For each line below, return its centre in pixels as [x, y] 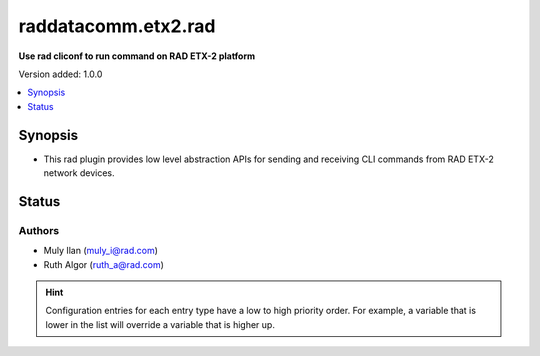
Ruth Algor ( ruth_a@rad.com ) [104, 264]
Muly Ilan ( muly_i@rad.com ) [101, 251]
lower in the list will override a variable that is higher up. [160, 324]
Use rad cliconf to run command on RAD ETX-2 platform [137, 56]
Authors [39, 230]
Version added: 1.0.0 [60, 74]
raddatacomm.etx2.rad [117, 26]
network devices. [79, 173]
